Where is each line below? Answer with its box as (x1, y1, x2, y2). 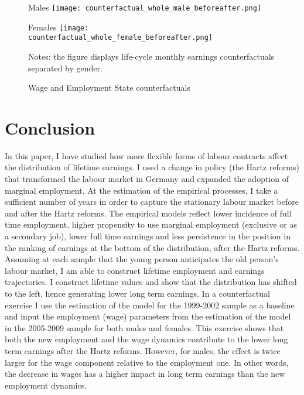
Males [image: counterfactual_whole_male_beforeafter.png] (28, 1, 262, 13)
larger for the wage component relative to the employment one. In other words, (5, 356, 289, 368)
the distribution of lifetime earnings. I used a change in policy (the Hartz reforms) (5, 161, 299, 173)
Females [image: (28, 20, 89, 33)
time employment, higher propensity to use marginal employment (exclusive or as (5, 218, 297, 231)
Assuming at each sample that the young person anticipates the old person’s (5, 253, 279, 265)
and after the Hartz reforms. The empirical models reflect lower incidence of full (5, 207, 292, 219)
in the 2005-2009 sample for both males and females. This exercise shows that (5, 321, 284, 334)
